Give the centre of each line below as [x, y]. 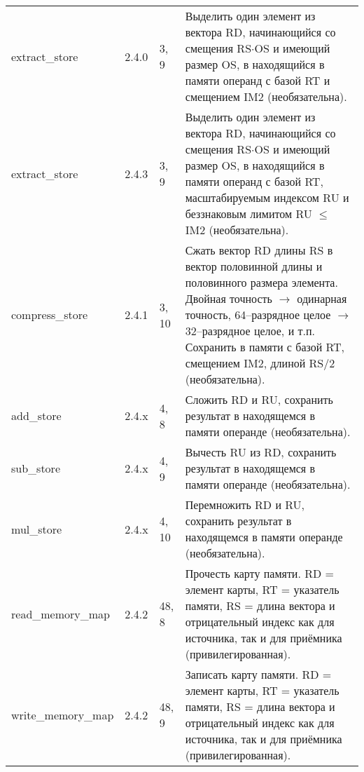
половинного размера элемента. [261, 282]
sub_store [36, 468]
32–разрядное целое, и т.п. [250, 331]
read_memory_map [61, 614]
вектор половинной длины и [254, 266]
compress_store [50, 314]
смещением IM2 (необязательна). [266, 96]
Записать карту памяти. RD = [258, 674]
